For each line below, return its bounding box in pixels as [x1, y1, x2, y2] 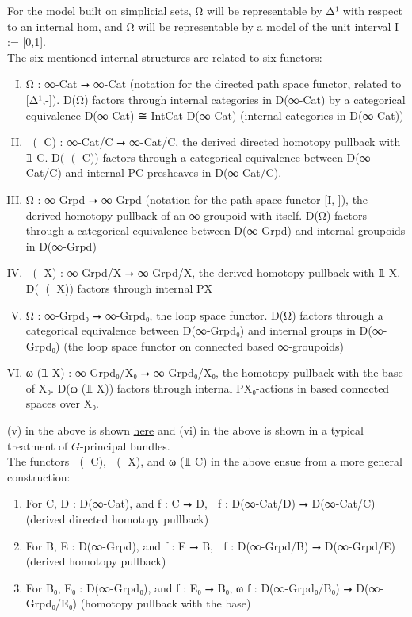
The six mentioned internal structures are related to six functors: [7, 48, 322, 65]
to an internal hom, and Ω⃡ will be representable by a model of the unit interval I [7, 17, 399, 34]
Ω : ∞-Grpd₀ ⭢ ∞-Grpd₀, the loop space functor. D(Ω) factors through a [25, 306, 383, 323]
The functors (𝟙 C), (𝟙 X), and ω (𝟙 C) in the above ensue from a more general [7, 453, 402, 469]
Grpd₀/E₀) [25, 595, 77, 611]
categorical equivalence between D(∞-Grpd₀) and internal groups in [25, 322, 356, 339]
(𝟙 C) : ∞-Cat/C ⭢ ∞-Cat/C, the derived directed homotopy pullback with [32, 133, 401, 150]
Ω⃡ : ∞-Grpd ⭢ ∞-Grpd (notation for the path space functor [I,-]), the [25, 190, 368, 207]
